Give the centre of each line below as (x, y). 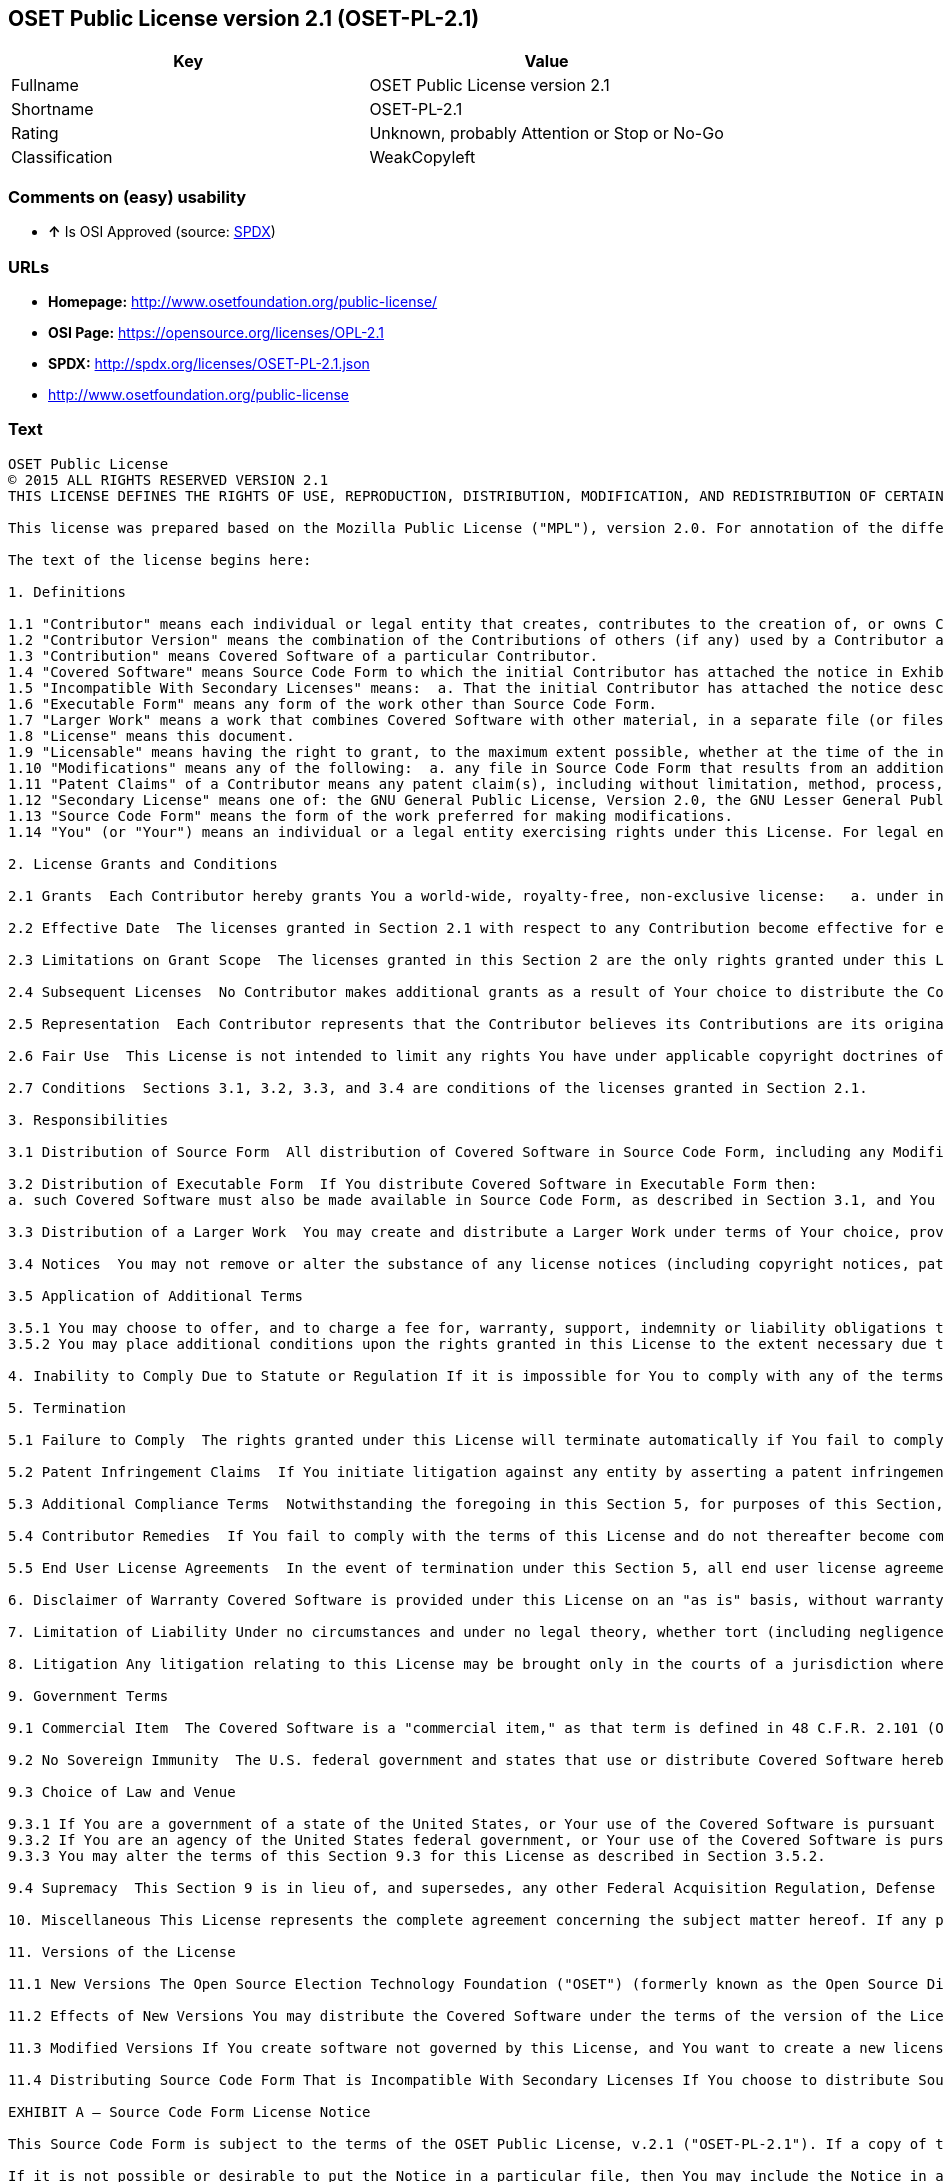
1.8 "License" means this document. (151, 735)
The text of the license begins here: (160, 559)
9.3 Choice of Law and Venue (122, 1791)
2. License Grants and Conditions (143, 863)
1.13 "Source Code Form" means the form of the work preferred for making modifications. (370, 815)
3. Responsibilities (88, 1119)
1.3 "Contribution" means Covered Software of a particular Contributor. (303, 655)
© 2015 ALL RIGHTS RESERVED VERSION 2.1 (168, 479)
